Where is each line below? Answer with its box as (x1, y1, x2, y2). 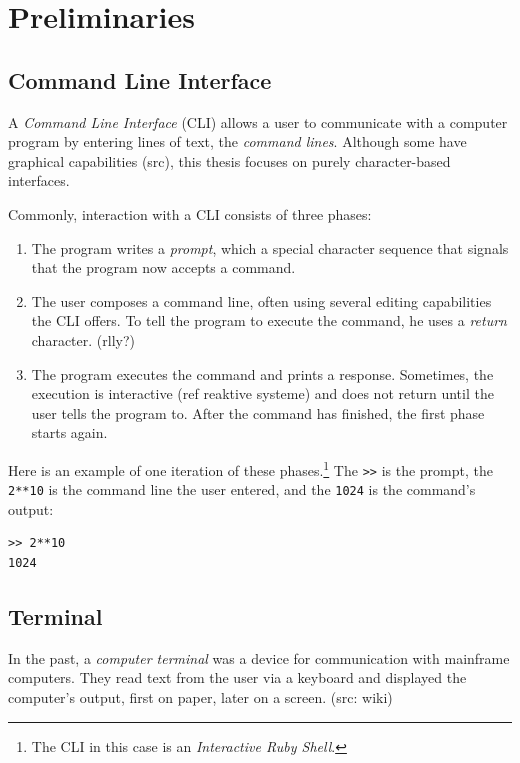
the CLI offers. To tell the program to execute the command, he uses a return (31, 310, 507, 331)
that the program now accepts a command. (31, 257, 296, 278)
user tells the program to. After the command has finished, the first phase (31, 402, 485, 423)
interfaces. (8, 170, 70, 191)
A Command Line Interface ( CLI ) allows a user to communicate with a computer (8, 111, 508, 132)
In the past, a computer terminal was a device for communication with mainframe (8, 647, 510, 668)
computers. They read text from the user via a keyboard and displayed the (8, 667, 467, 688)
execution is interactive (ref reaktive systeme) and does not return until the (31, 383, 494, 404)
